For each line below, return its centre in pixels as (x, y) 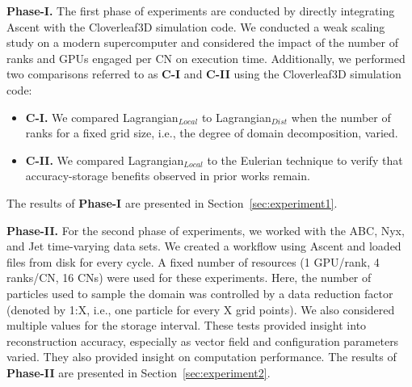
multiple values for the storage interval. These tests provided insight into (187, 325)
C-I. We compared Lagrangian (102, 117)
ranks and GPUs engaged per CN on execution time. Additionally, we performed (206, 58)
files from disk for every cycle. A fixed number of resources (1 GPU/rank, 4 (193, 261)
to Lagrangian (236, 117)
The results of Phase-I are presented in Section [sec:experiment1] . (172, 202)
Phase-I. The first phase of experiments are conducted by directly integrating (201, 11)
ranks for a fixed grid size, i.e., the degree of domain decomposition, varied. (212, 133)
